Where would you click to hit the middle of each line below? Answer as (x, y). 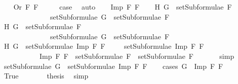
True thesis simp (46, 76)
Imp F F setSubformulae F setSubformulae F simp (137, 56)
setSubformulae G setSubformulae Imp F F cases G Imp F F (113, 66)
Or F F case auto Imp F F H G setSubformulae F (123, 7)
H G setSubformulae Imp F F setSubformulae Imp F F (104, 46)
